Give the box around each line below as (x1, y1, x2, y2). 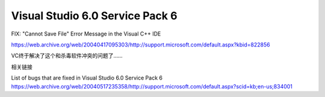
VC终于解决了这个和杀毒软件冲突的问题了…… (11, 52, 123, 60)
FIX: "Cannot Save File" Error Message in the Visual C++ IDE (11, 30, 161, 37)
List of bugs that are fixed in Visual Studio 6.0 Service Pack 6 (11, 74, 162, 81)
